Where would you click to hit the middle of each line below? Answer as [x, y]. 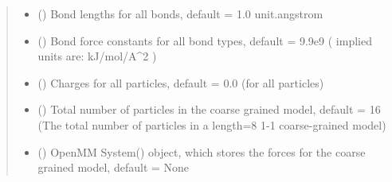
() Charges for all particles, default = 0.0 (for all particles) [181, 82]
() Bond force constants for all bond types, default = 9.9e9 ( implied [205, 40]
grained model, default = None [114, 167]
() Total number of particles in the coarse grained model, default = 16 [209, 109]
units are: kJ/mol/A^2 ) [97, 56]
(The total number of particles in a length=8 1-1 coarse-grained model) [212, 124]
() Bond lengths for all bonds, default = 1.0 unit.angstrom [180, 14]
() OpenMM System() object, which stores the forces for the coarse [202, 151]
